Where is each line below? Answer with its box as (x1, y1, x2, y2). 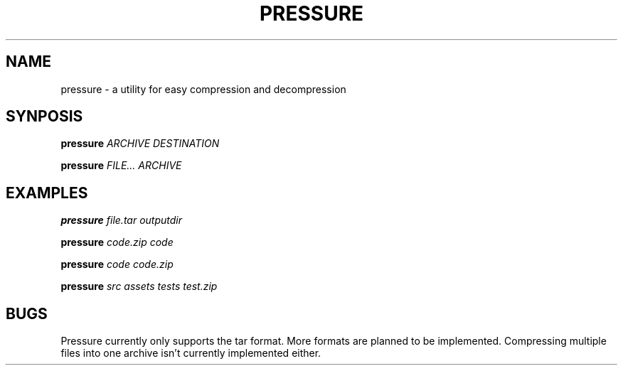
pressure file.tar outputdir (60, 214, 183, 227)
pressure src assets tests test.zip (60, 280, 218, 293)
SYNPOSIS (6, 107, 83, 126)
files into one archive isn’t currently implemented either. (60, 347, 321, 360)
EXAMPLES (6, 183, 88, 202)
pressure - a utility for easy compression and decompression (60, 82, 346, 95)
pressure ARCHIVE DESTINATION (60, 137, 220, 150)
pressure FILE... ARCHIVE (60, 159, 182, 172)
